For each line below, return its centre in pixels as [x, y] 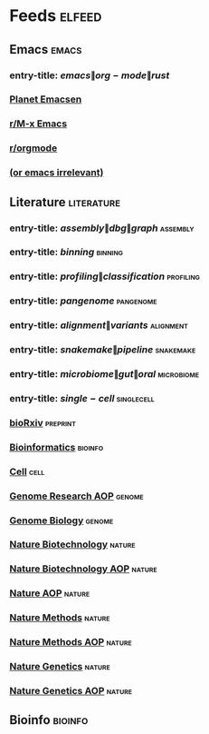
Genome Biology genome [62, 521]
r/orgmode [33, 148]
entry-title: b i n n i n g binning [66, 253]
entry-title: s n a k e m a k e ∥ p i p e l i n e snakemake [103, 350]
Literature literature [65, 202]
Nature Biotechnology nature [72, 544]
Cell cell [27, 471]
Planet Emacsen [46, 99]
